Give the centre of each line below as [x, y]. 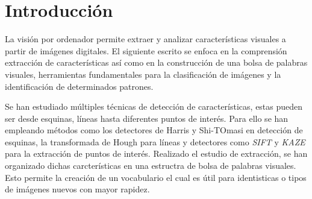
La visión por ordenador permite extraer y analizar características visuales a [145, 39]
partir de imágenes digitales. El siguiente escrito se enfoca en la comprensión [146, 50]
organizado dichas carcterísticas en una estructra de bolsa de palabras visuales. [151, 166]
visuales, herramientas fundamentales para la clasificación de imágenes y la [143, 74]
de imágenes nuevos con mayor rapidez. [77, 189]
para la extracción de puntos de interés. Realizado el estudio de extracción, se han [156, 153]
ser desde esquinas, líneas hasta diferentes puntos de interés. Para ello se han [147, 118]
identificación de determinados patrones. [79, 86]
